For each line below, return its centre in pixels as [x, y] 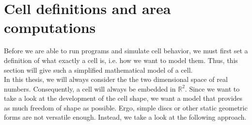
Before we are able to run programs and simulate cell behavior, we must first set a [126, 51]
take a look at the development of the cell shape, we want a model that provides [123, 98]
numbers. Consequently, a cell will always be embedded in [90, 88]
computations [50, 27]
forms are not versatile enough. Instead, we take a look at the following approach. [125, 117]
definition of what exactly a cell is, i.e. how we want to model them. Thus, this [121, 60]
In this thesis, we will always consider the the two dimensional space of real [116, 79]
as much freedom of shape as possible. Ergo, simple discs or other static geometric [126, 107]
